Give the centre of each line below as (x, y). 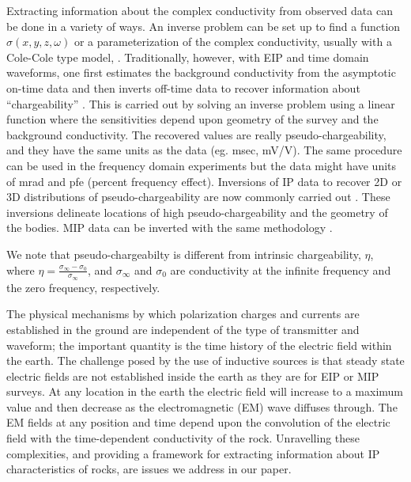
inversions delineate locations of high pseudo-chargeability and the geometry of (197, 212)
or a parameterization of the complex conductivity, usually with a (233, 42)
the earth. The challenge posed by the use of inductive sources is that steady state (205, 361)
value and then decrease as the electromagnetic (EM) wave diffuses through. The (202, 406)
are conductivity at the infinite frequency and (281, 269)
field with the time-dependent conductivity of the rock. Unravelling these (183, 438)
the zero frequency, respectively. (83, 287)
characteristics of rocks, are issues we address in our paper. (149, 469)
